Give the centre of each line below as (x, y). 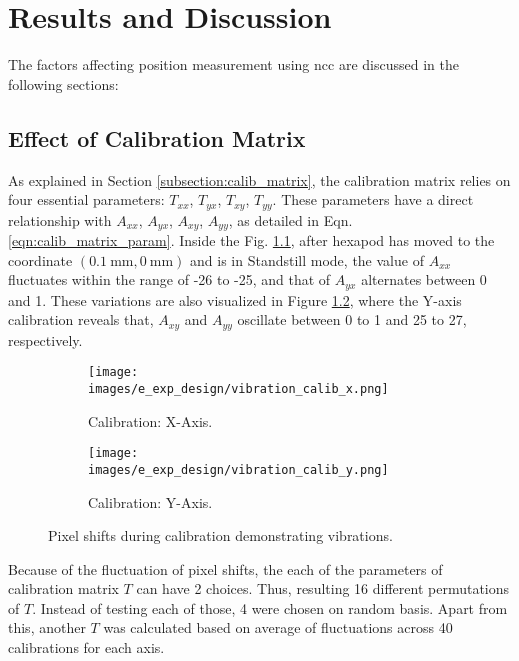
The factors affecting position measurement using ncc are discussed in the (233, 64)
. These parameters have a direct (373, 199)
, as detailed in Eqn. (290, 219)
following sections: (63, 83)
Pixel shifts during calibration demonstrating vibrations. (220, 535)
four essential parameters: (86, 199)
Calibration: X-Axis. (150, 420)
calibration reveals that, (81, 319)
